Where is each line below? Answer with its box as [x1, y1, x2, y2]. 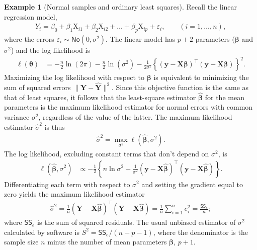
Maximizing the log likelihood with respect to [4, 72, 144, 82]
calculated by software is [4, 226, 79, 237]
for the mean [205, 92, 244, 102]
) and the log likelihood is [11, 45, 90, 55]
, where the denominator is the [153, 226, 248, 237]
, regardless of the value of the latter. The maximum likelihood [38, 111, 232, 122]
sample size [4, 236, 39, 247]
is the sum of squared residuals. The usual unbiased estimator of [37, 217, 236, 227]
